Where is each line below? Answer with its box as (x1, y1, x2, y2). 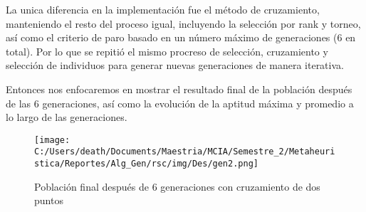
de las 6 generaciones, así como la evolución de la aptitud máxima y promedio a (6, 95, 354, 110)
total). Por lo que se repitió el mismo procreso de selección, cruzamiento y (6, 43, 328, 58)
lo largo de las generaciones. (6, 110, 127, 124)
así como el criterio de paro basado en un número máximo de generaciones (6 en (6, 30, 356, 45)
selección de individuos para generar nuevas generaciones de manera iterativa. (6, 58, 344, 73)
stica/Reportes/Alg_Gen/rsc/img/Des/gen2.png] (34, 159, 258, 169)
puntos (34, 193, 63, 208)
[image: (34, 134, 70, 145)
